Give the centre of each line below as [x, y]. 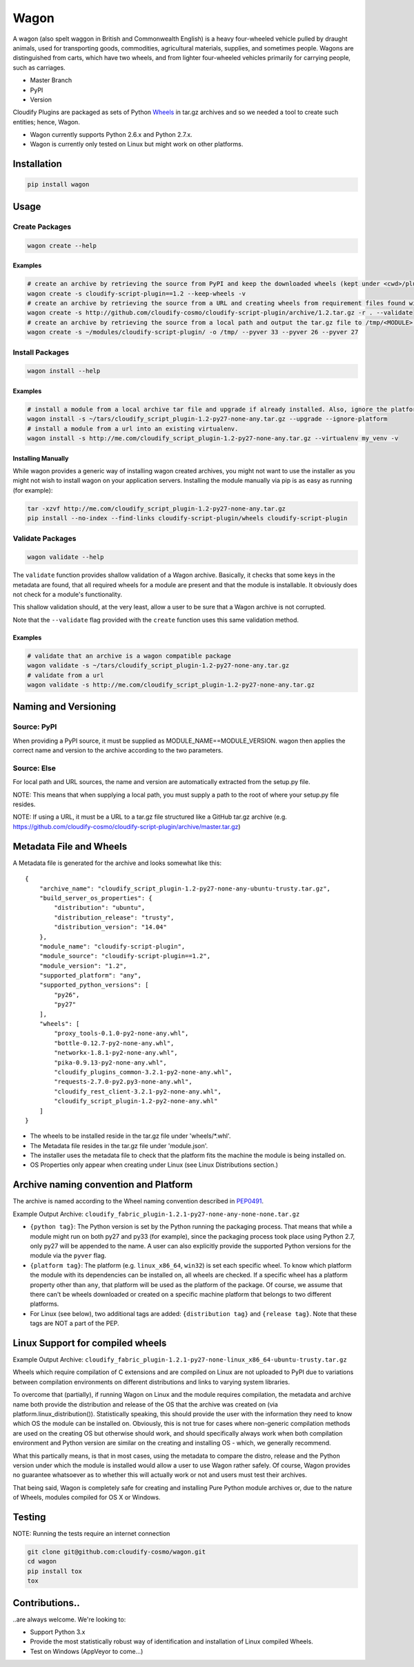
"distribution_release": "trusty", [114, 917]
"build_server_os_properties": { [96, 898]
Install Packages [41, 352]
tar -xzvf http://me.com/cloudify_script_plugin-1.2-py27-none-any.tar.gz [157, 508]
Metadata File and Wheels [70, 846]
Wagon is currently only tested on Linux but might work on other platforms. [137, 144]
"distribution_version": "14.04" [110, 927]
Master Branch [51, 80]
